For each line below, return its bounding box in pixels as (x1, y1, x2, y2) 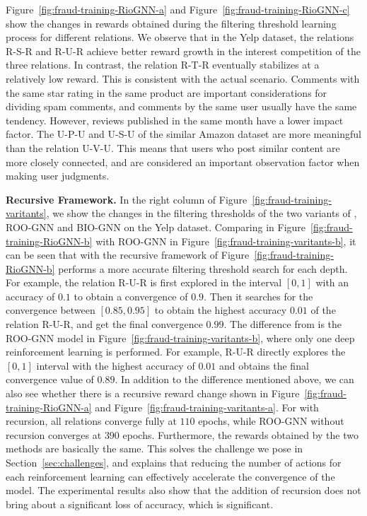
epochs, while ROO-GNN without (198, 414, 344, 428)
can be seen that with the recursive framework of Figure (6, 247, 250, 262)
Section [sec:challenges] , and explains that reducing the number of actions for (6, 455, 342, 469)
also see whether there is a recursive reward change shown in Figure (6, 386, 300, 401)
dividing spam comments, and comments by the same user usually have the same (6, 99, 357, 114)
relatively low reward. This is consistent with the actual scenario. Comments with (6, 71, 360, 86)
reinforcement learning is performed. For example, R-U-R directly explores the (6, 344, 346, 359)
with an (315, 275, 349, 290)
